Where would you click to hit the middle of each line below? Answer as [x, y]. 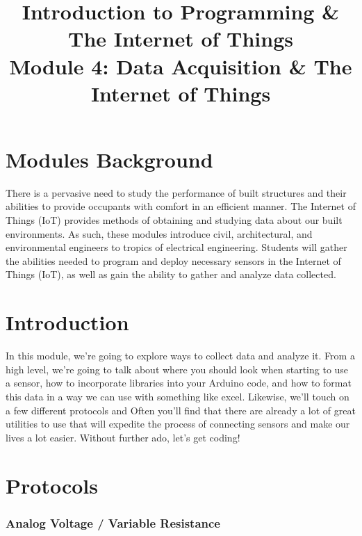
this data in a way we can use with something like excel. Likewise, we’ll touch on [178, 396]
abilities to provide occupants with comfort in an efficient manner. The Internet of [181, 206]
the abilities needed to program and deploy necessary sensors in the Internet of [173, 260]
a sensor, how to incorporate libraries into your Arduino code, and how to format [179, 383]
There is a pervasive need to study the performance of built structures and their [176, 192]
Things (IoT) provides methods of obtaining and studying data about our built [174, 220]
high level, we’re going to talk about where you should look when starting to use [177, 369]
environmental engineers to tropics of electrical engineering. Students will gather [176, 247]
